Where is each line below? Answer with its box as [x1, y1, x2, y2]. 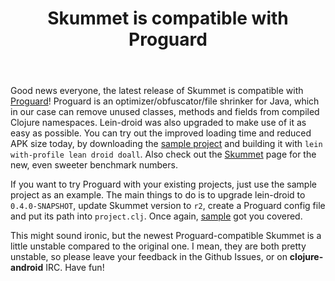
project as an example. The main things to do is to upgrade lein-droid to [10, 189, 306, 201]
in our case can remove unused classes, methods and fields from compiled [10, 106, 320, 118]
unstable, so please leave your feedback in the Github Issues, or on [10, 251, 288, 263]
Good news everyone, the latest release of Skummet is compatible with [10, 85, 304, 97]
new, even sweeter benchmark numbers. [10, 159, 178, 171]
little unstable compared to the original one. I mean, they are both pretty [10, 240, 307, 252]
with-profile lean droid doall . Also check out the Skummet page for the [10, 148, 317, 161]
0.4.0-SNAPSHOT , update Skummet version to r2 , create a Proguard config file [10, 200, 326, 212]
